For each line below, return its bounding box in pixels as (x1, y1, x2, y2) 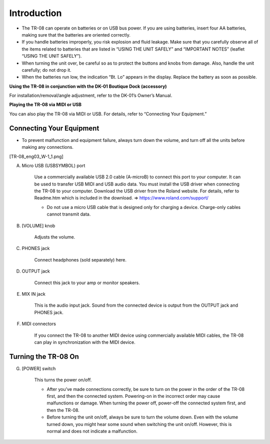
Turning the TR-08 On (9, 352, 79, 361)
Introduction (9, 8, 62, 19)
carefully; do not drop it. (21, 67, 72, 73)
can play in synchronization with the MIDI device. (34, 339, 136, 345)
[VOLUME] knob (21, 223, 55, 229)
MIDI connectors (21, 321, 56, 327)
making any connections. (21, 144, 73, 150)
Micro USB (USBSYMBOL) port (21, 162, 85, 168)
